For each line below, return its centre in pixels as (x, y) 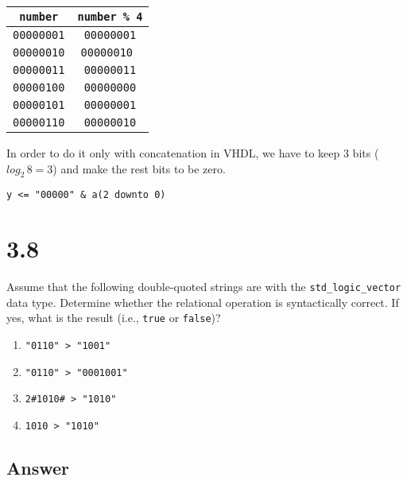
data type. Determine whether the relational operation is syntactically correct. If (203, 302)
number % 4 (110, 17)
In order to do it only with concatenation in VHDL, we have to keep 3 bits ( (193, 153)
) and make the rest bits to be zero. (139, 168)
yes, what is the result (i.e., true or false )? (114, 318)
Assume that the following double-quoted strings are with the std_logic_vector (204, 287)
